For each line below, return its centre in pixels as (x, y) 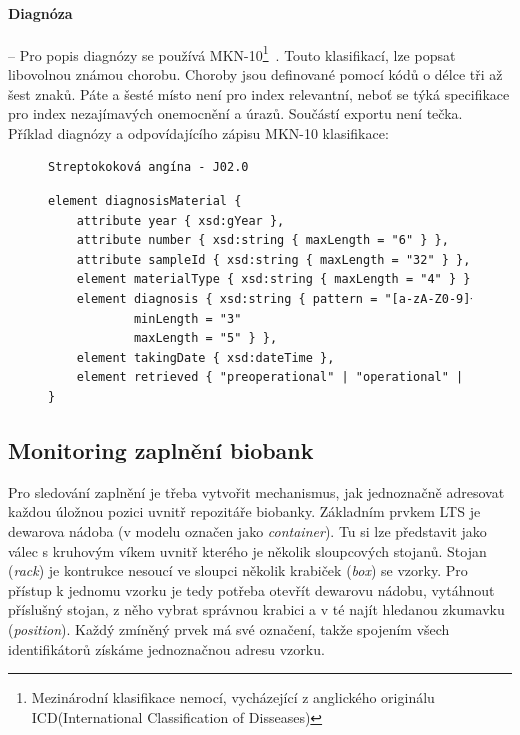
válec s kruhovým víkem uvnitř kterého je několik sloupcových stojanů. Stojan (247, 550)
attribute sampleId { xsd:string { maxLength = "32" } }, (273, 259)
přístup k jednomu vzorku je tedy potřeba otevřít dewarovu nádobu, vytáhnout (251, 589)
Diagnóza (40, 12)
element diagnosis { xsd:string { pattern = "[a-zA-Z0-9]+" (280, 298)
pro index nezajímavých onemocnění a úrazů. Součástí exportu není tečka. (235, 113)
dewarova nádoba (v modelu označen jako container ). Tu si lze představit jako (247, 530)
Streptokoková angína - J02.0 (148, 167)
